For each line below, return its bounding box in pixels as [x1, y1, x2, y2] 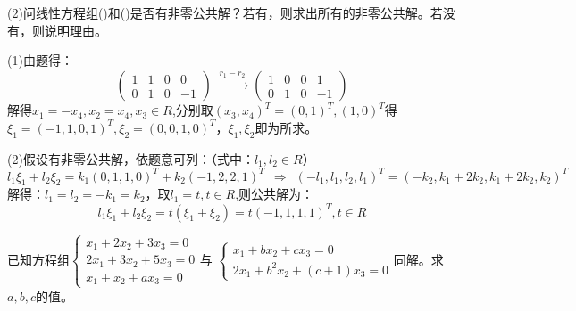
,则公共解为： [235, 184, 314, 203]
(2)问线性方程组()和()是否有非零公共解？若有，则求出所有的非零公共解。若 [7, 4, 443, 21]
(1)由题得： [7, 51, 73, 70]
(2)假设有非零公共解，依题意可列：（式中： [7, 149, 255, 168]
